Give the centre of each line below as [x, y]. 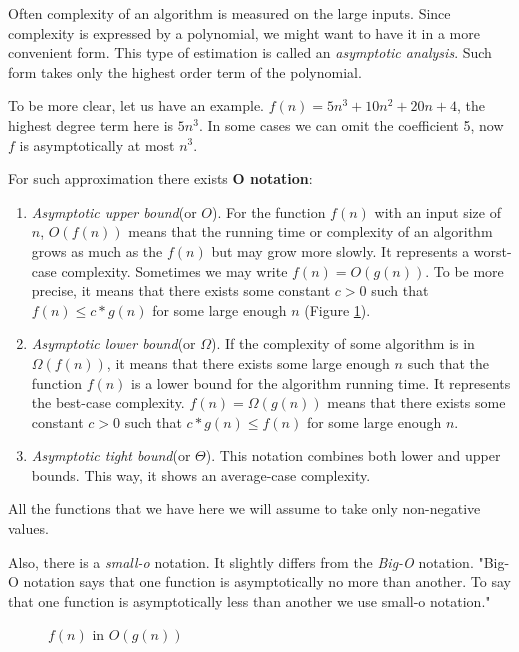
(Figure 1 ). [337, 309]
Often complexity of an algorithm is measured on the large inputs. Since [229, 13]
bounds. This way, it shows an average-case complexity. [201, 474]
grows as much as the [97, 250]
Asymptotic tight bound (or [111, 455]
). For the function [269, 211]
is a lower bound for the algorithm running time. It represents [321, 382]
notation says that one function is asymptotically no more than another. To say [267, 581]
